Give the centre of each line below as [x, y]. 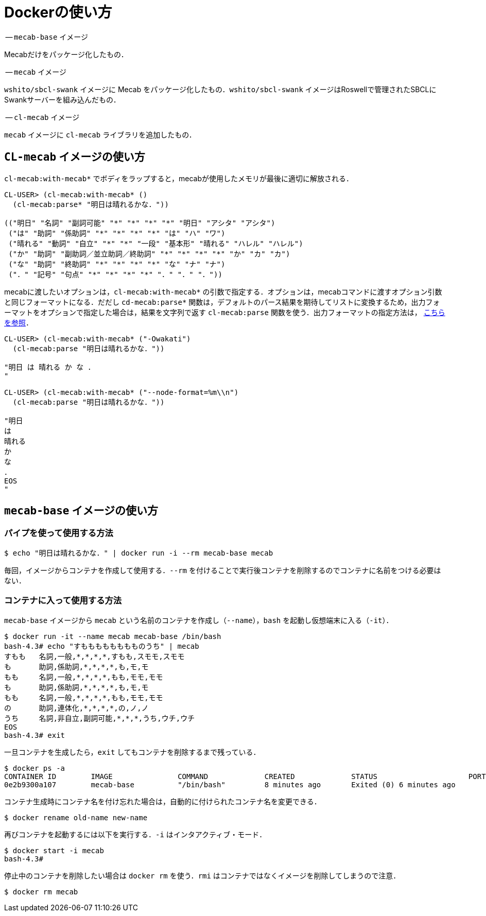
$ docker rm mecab [41, 892]
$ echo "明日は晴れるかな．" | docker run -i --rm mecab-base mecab [139, 553]
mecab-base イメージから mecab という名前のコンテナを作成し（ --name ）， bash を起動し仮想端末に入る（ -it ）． [199, 620]
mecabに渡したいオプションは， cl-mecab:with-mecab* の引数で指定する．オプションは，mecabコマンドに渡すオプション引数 [223, 291]
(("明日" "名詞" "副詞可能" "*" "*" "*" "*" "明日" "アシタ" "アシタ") [140, 223]
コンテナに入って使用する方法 [63, 601]
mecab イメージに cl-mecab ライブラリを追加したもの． [100, 134]
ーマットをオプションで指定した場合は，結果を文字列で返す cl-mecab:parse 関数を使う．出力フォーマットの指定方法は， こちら [225, 312]
